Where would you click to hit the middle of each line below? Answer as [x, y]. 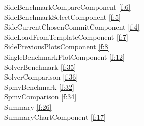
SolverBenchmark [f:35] [40, 67]
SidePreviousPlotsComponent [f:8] [57, 47]
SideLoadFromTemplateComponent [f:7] [66, 36]
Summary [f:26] [28, 106]
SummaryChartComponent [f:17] [55, 117]
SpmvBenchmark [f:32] [39, 86]
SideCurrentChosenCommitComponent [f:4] [72, 27]
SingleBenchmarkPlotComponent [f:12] [64, 56]
